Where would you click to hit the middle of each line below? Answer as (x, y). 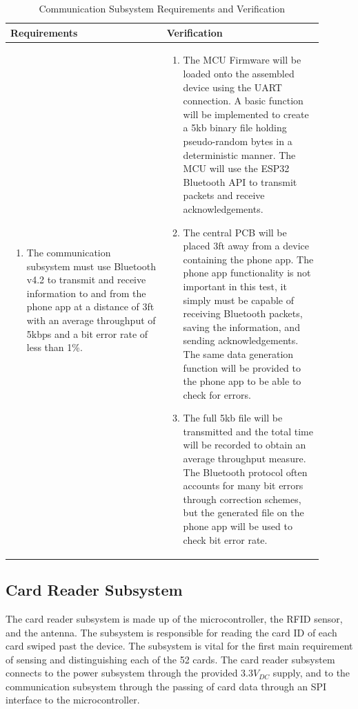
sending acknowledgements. (241, 340)
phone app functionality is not (247, 273)
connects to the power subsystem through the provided (122, 673)
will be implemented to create (246, 114)
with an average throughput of (91, 320)
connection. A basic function (243, 101)
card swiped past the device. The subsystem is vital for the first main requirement (179, 646)
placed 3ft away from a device (246, 246)
